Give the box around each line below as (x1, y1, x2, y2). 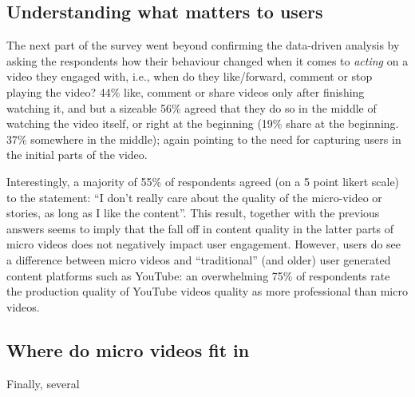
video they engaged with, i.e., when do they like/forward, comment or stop (6, 68, 373, 85)
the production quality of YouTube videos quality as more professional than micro (6, 283, 408, 300)
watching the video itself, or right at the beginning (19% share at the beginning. (6, 115, 399, 132)
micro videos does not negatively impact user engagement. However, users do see (6, 236, 401, 252)
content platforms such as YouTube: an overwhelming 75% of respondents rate (6, 267, 390, 284)
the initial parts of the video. (6, 146, 148, 163)
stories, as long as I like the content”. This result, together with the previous (6, 204, 380, 221)
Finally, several (6, 375, 80, 391)
